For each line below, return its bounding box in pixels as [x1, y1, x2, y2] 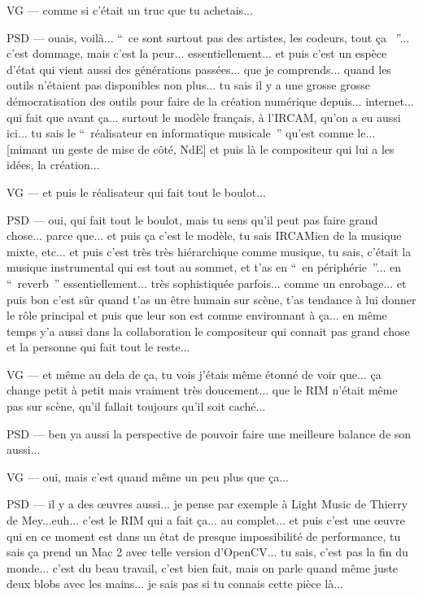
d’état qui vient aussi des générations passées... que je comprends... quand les [7, 60, 391, 77]
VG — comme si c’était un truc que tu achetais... [7, 2, 253, 18]
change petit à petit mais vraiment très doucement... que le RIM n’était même [7, 381, 398, 399]
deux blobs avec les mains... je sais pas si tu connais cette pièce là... [7, 575, 343, 592]
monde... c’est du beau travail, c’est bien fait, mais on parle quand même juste [7, 559, 399, 576]
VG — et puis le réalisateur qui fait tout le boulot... [7, 183, 266, 200]
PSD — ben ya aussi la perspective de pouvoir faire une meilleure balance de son [7, 425, 412, 442]
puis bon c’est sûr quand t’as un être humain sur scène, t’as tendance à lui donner [7, 290, 416, 307]
